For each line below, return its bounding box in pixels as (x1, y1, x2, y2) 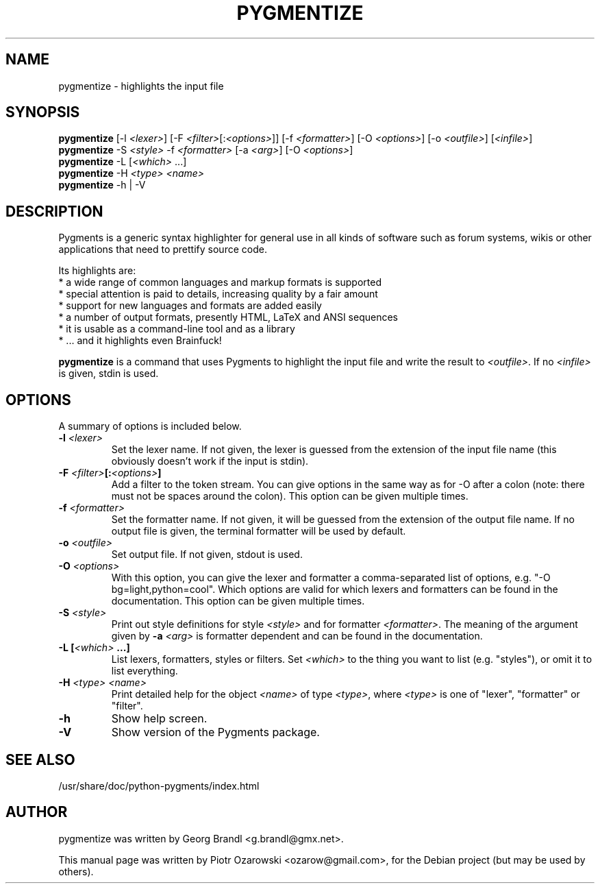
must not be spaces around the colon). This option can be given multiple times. (111, 490, 468, 502)
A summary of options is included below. (58, 420, 242, 433)
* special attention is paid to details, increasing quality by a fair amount (58, 288, 378, 300)
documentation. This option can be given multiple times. (111, 595, 365, 607)
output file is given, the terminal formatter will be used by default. (111, 525, 406, 537)
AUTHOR (5, 803, 68, 821)
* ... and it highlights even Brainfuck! (58, 334, 222, 347)
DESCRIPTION (5, 202, 103, 220)
